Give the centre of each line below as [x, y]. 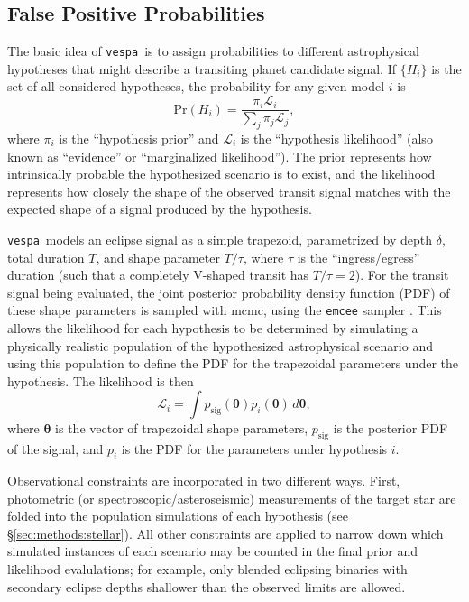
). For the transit [402, 275]
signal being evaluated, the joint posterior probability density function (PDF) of [229, 292]
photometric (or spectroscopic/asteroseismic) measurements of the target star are [232, 498]
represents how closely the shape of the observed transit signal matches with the [229, 191]
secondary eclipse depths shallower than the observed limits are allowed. [207, 586]
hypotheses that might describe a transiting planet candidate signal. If [202, 68]
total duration [46, 257]
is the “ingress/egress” [359, 257]
